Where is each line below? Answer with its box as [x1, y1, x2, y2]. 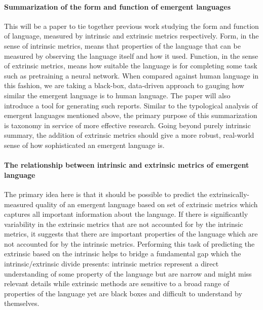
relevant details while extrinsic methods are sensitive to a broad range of [4, 278, 230, 289]
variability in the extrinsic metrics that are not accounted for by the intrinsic [4, 218, 243, 229]
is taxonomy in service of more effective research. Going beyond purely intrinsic [4, 120, 251, 130]
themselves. [4, 298, 40, 308]
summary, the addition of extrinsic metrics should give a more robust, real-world [4, 130, 254, 140]
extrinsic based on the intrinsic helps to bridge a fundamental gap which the [4, 248, 241, 259]
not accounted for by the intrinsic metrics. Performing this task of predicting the [4, 238, 255, 249]
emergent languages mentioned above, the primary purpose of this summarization [4, 110, 257, 121]
